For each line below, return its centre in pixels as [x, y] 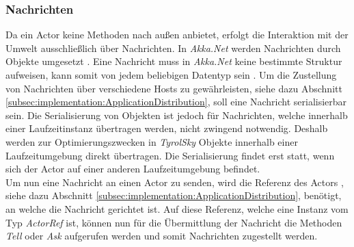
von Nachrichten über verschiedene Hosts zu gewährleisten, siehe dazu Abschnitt [174, 88]
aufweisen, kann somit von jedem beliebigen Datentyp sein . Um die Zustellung [171, 75]
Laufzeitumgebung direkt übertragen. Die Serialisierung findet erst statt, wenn [170, 155]
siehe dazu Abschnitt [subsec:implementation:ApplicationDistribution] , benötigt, [174, 195]
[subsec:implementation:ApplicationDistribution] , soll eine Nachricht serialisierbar [176, 102]
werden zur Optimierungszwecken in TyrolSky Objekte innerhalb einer [152, 141]
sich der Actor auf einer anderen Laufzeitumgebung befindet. [133, 169]
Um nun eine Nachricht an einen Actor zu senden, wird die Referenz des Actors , [175, 182]
